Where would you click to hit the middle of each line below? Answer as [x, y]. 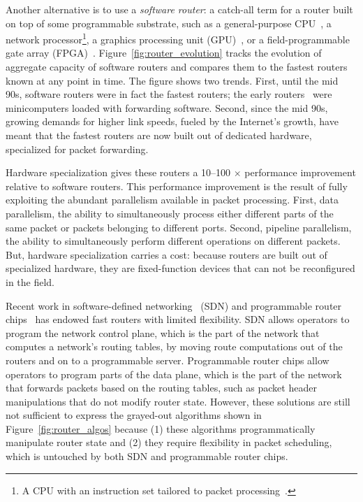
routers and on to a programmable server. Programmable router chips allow [168, 360]
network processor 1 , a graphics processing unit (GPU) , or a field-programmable [178, 38]
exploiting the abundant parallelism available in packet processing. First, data [172, 200]
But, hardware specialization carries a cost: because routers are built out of [166, 254]
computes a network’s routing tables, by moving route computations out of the [174, 346]
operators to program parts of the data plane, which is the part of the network [174, 374]
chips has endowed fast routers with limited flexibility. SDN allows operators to [178, 319]
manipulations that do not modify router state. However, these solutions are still [178, 401]
